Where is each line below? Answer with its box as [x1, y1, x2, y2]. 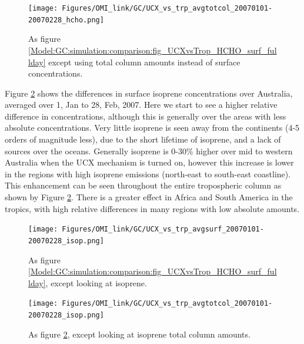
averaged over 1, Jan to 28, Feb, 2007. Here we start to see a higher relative [5, 98, 278, 111]
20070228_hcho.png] [28, 15, 104, 24]
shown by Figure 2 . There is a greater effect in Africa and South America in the [5, 191, 293, 203]
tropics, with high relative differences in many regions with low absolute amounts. [5, 202, 300, 214]
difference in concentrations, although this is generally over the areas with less [5, 110, 286, 122]
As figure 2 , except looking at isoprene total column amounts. [28, 328, 250, 340]
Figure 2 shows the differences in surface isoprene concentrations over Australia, [5, 87, 293, 99]
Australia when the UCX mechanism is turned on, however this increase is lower [5, 156, 294, 168]
